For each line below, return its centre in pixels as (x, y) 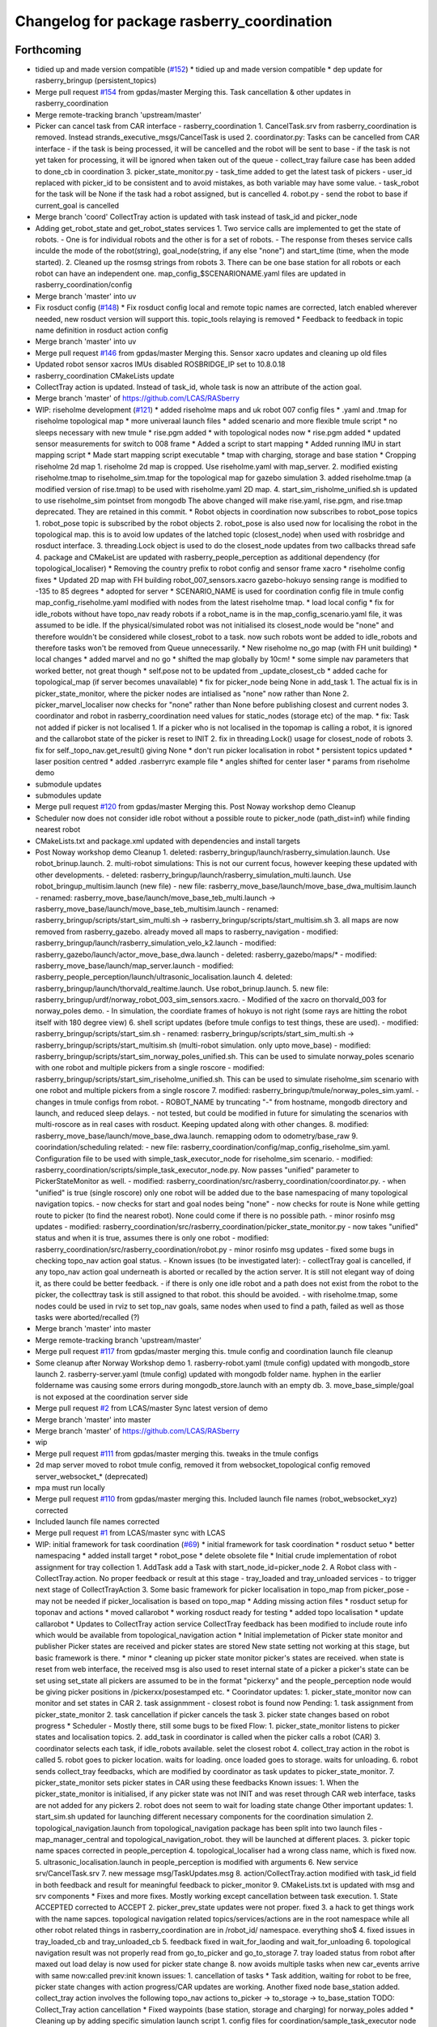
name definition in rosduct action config (102, 330)
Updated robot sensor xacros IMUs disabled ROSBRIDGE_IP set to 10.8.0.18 (161, 364)
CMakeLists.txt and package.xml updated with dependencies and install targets (168, 841)
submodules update (68, 795)
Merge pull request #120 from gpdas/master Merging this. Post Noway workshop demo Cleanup (195, 807)
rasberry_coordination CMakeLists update (105, 375)
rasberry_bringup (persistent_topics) (96, 80)
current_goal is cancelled (77, 205)
